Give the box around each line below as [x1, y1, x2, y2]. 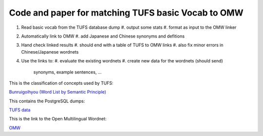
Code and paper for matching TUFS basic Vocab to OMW [9, 7, 244, 18]
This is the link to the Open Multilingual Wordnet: [9, 116, 107, 122]
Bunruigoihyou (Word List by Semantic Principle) [9, 89, 107, 95]
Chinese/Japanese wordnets [21, 49, 79, 55]
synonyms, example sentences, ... [33, 69, 102, 75]
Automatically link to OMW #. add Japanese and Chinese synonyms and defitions [21, 33, 185, 39]
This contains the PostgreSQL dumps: [9, 98, 85, 104]
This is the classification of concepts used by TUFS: [9, 80, 114, 86]
